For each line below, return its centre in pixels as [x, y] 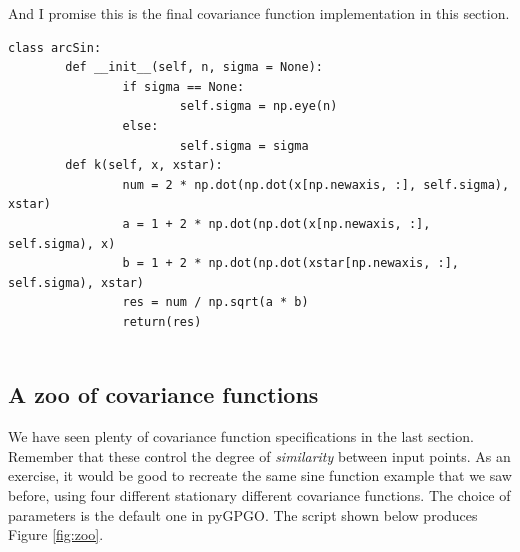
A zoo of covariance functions [163, 394]
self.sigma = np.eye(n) [258, 106]
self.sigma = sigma [244, 145]
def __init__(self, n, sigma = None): [194, 67]
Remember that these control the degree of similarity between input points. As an [259, 455]
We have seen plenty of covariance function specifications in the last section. [241, 436]
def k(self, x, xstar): [144, 165]
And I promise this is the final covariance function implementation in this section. [259, 13]
